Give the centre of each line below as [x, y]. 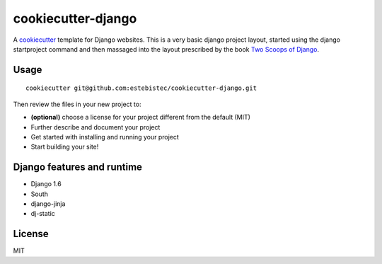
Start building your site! [65, 147]
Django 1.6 [46, 184]
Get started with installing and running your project [105, 137]
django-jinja [48, 203]
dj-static [43, 214]
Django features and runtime [78, 167]
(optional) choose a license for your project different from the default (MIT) [141, 117]
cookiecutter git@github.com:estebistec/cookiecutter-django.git [141, 88]
